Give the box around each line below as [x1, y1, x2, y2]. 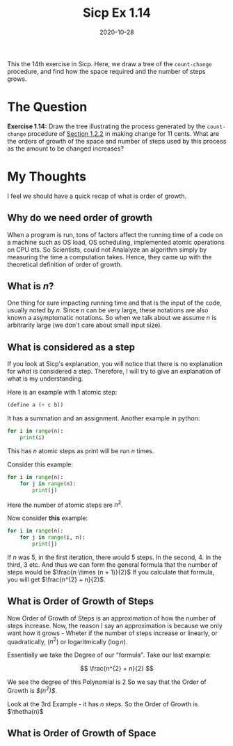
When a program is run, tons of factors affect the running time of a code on [7, 230, 223, 238]
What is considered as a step [7, 341, 136, 353]
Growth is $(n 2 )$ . [7, 685, 58, 694]
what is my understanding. [7, 374, 83, 383]
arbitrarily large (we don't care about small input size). [7, 321, 162, 329]
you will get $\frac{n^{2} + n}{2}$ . [7, 575, 106, 584]
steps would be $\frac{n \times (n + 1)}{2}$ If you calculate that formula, [7, 568, 215, 576]
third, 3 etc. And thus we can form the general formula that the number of [7, 560, 218, 569]
